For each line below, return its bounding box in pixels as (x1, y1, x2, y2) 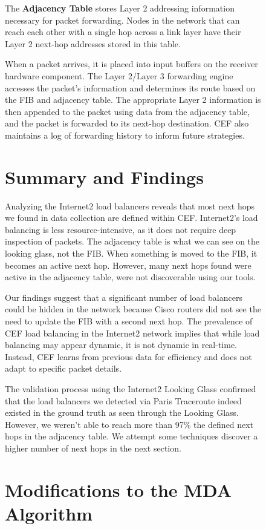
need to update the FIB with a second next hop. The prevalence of (5, 315, 253, 327)
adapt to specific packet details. (5, 362, 122, 375)
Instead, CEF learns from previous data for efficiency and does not (5, 350, 252, 363)
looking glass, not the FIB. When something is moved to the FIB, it (5, 247, 258, 260)
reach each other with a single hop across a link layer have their (5, 25, 241, 38)
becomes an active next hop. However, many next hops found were (5, 258, 251, 271)
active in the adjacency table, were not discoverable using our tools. (5, 271, 256, 283)
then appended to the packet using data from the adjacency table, (5, 105, 250, 117)
